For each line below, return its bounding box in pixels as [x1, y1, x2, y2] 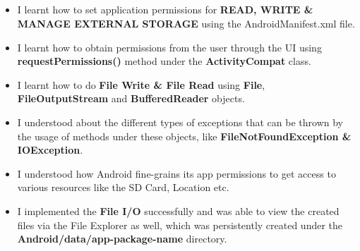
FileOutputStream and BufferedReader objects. [17, 91, 245, 106]
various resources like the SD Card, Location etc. [17, 180, 229, 195]
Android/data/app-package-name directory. [17, 231, 227, 246]
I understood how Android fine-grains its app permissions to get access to [17, 166, 336, 180]
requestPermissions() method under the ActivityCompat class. [17, 54, 311, 68]
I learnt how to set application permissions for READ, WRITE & [17, 2, 313, 17]
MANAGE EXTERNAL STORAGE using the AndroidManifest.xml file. [17, 16, 355, 30]
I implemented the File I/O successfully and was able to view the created [17, 203, 340, 218]
